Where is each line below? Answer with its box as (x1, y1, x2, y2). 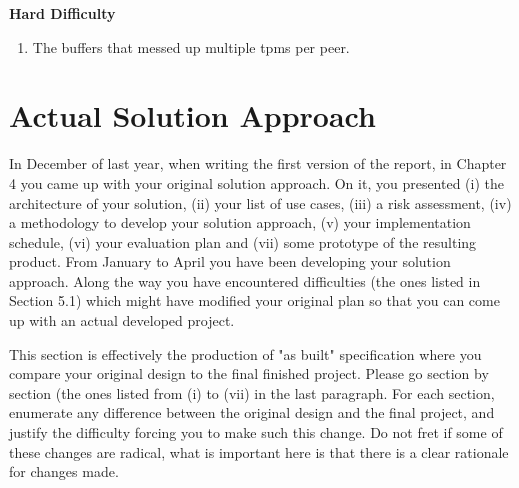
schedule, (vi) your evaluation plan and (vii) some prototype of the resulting (9, 231, 477, 252)
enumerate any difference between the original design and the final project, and (9, 402, 495, 423)
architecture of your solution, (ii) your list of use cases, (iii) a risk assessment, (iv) (9, 192, 512, 213)
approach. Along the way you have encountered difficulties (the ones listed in (9, 270, 481, 291)
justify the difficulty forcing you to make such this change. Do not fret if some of (9, 422, 503, 443)
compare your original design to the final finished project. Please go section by (9, 363, 489, 384)
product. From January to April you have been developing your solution (9, 251, 451, 272)
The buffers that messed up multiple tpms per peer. (32, 36, 350, 57)
